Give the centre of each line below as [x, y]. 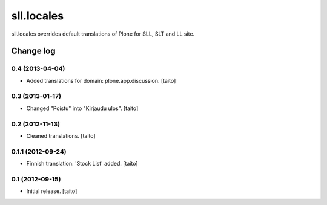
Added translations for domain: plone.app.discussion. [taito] [101, 80]
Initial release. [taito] [52, 191]
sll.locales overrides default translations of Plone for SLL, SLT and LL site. [103, 34]
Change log [33, 51]
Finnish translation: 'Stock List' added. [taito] [82, 164]
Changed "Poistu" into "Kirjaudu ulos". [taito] [82, 108]
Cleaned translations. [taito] [61, 135]
